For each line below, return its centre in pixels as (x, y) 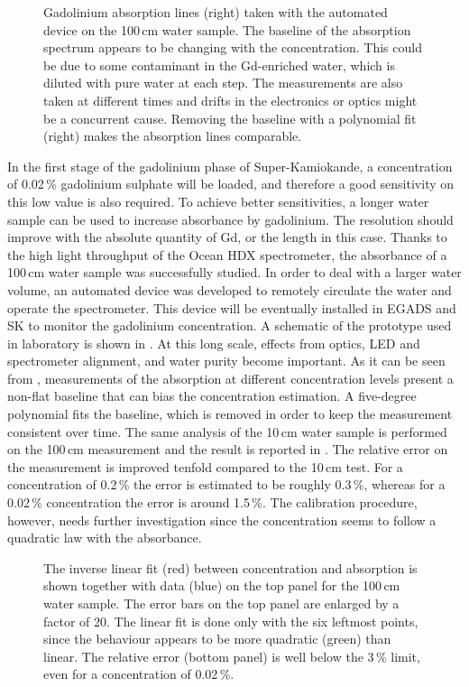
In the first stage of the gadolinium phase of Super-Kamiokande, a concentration (230, 166)
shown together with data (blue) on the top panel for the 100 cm (222, 585)
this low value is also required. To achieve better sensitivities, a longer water (218, 201)
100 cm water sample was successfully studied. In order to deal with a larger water (234, 272)
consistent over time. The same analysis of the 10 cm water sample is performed (227, 431)
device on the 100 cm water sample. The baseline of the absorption (227, 29)
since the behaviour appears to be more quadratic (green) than (217, 639)
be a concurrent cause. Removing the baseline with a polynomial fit (230, 118)
